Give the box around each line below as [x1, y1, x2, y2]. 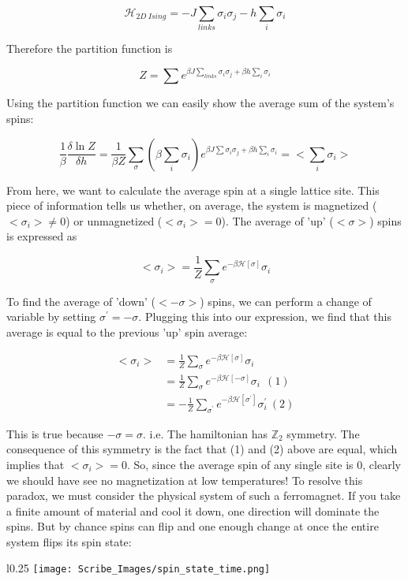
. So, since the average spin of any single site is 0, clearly [127, 456, 401, 472]
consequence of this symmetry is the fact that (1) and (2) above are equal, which [6, 441, 398, 457]
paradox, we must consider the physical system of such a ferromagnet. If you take [6, 487, 401, 504]
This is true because [6, 425, 103, 441]
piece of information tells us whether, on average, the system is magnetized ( [6, 197, 377, 214]
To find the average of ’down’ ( [6, 292, 156, 309]
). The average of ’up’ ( [221, 212, 334, 229]
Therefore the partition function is [6, 40, 173, 57]
